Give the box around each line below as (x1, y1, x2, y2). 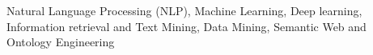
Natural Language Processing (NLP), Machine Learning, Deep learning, (6, 2, 362, 18)
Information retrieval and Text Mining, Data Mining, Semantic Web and (6, 18, 367, 34)
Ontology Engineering (6, 33, 115, 50)
